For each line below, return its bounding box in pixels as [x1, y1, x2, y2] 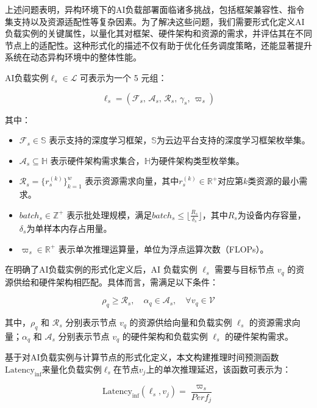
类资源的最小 [248, 174, 299, 187]
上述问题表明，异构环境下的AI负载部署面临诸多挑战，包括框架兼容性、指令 [5, 3, 305, 15]
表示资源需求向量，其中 [85, 174, 179, 187]
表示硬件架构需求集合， [50, 154, 144, 166]
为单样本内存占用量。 [26, 221, 112, 234]
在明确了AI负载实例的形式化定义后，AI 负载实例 [5, 263, 198, 276]
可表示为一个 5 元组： [80, 71, 167, 84]
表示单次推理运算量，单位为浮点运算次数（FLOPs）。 [58, 242, 269, 255]
